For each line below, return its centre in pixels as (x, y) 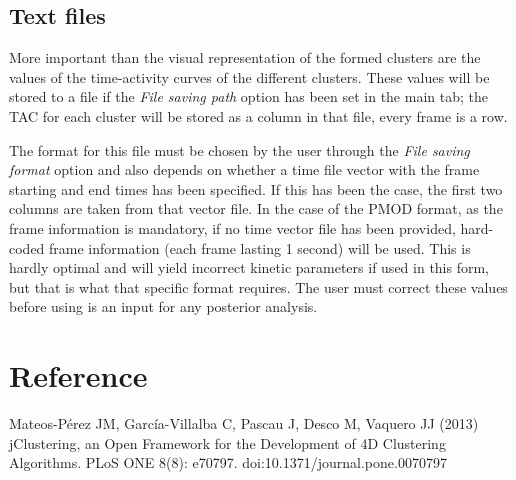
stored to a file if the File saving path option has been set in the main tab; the (248, 96)
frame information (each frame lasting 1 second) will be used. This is (260, 247)
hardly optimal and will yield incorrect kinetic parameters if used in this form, (249, 267)
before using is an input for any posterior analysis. (163, 306)
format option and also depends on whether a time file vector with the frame (244, 169)
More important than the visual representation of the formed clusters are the (245, 57)
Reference (78, 375)
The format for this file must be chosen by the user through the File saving (239, 149)
